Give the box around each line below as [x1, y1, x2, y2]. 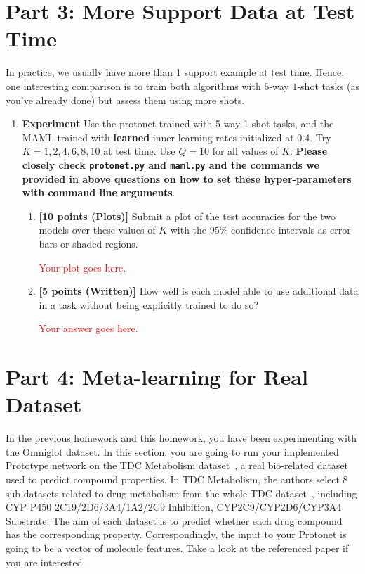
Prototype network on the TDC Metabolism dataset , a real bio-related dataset [6, 458, 349, 473]
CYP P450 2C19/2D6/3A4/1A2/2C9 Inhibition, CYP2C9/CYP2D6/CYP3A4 [6, 499, 342, 514]
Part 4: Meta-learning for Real [6, 362, 308, 391]
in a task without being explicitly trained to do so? [39, 297, 259, 312]
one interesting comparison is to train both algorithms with [6, 78, 261, 93]
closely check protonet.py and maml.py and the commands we [22, 157, 319, 172]
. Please [290, 143, 328, 158]
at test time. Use [103, 143, 175, 158]
